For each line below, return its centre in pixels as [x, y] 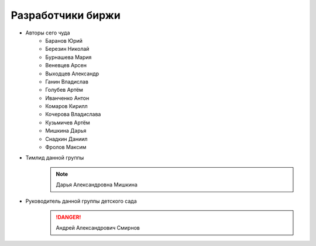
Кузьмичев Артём [68, 122]
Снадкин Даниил [66, 139]
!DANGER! [68, 217]
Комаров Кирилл [66, 106]
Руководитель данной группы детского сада [81, 201]
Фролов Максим [66, 147]
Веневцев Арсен [66, 65]
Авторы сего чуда [48, 33]
